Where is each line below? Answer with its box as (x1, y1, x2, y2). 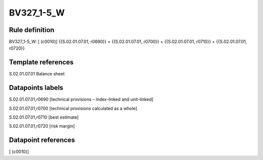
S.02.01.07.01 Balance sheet (9, 71, 65, 77)
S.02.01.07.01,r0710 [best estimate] (9, 114, 79, 120)
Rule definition (9, 26, 55, 34)
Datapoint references (9, 136, 75, 144)
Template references (9, 58, 74, 67)
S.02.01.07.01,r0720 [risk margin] (9, 123, 75, 129)
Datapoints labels (9, 84, 63, 92)
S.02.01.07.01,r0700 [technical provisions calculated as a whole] (9, 105, 137, 111)
